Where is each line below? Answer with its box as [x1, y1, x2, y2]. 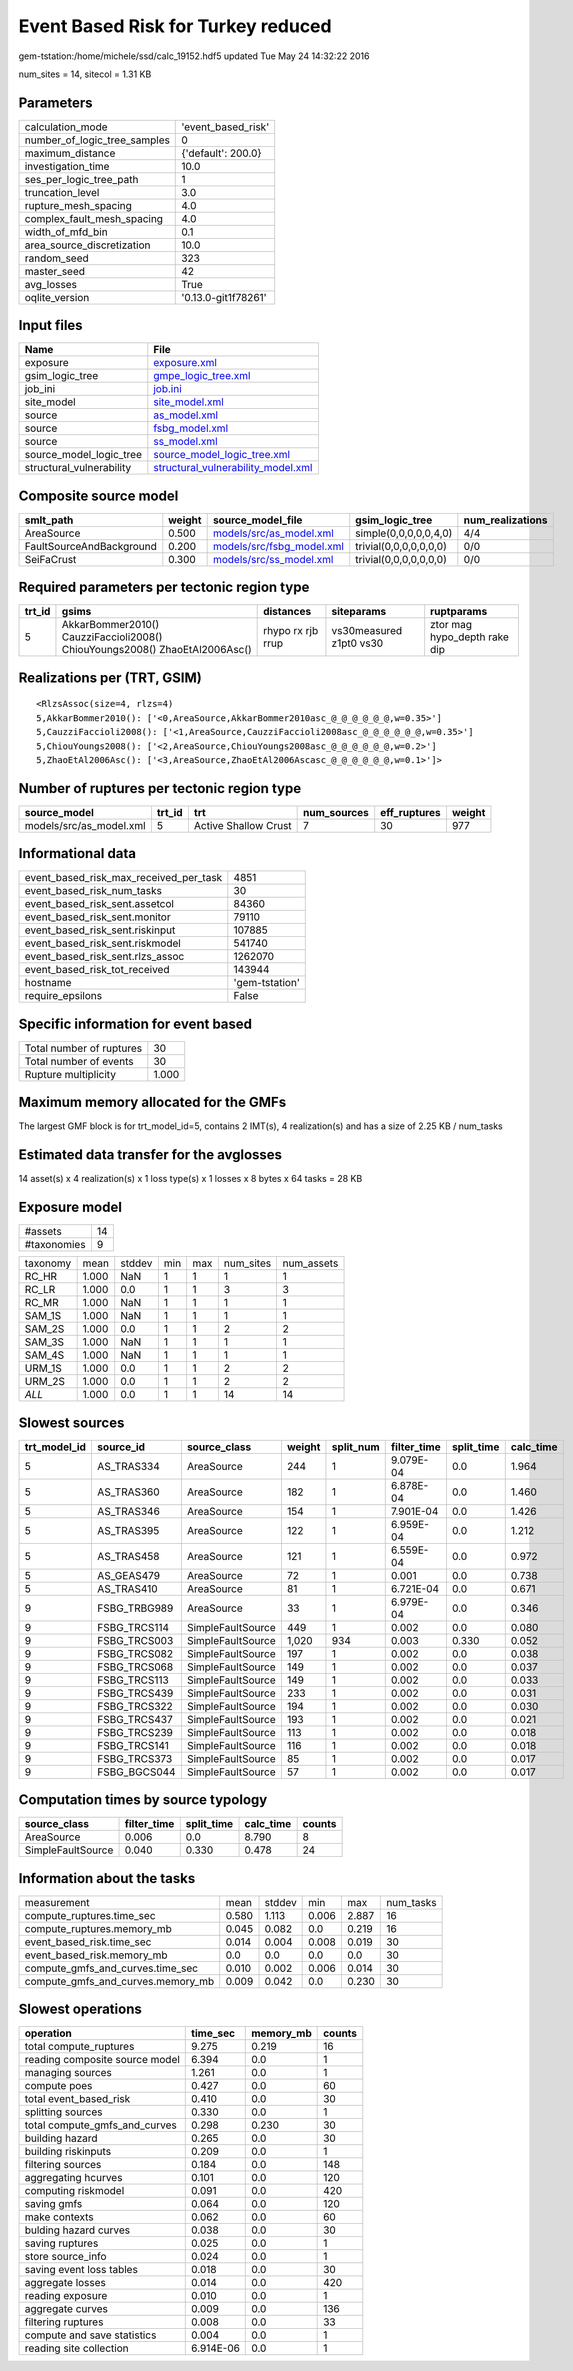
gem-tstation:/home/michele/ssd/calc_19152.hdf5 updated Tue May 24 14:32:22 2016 [18, 50, 370, 62]
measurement [24, 1895, 90, 1909]
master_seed [24, 264, 85, 278]
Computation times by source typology [18, 1791, 268, 1809]
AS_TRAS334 [96, 1459, 160, 1473]
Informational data [18, 845, 137, 862]
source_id [96, 1440, 145, 1454]
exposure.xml [153, 356, 217, 370]
